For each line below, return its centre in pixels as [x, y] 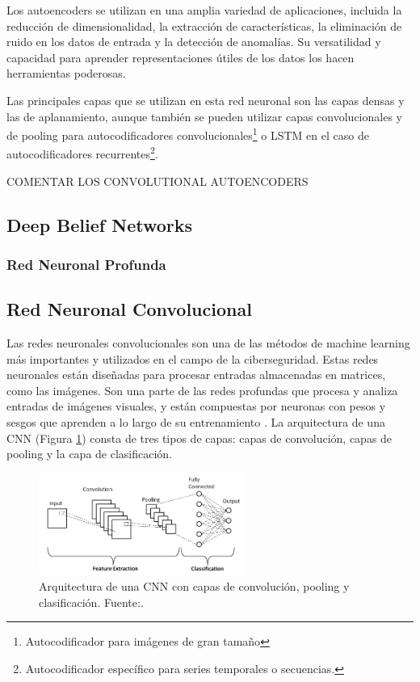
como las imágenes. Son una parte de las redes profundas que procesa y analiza [202, 390]
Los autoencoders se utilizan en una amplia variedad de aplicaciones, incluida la [204, 10]
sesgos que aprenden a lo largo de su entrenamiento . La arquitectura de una [196, 422]
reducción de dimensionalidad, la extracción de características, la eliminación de [204, 25]
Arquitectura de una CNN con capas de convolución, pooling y [194, 586]
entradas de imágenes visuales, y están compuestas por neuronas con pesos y [196, 406]
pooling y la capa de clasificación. [90, 454]
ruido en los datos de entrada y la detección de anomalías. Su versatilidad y [194, 42]
